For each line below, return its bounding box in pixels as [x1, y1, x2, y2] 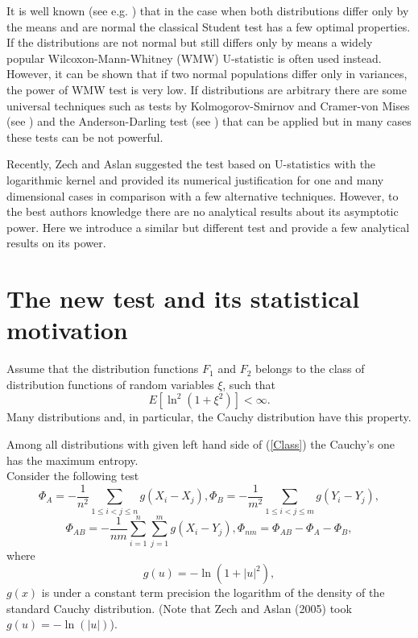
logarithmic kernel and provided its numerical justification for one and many [6, 171, 384, 188]
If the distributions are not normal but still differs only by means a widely [6, 34, 373, 51]
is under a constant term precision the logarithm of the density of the [41, 584, 385, 601]
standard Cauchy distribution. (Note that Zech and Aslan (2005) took [6, 599, 352, 616]
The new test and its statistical [6, 282, 360, 315]
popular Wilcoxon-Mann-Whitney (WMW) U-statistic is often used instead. [6, 49, 382, 66]
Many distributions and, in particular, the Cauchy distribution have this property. [6, 408, 412, 425]
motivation [6, 313, 128, 346]
